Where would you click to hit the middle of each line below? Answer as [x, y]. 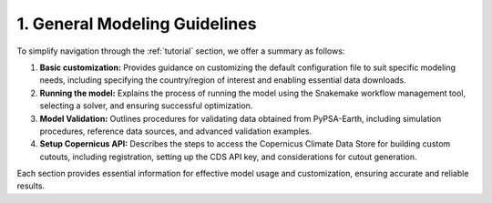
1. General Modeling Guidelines [137, 24]
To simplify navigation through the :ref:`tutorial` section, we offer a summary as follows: [181, 51]
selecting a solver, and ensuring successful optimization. [146, 106]
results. [31, 186]
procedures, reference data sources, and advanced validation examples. [176, 131]
